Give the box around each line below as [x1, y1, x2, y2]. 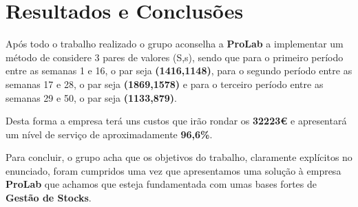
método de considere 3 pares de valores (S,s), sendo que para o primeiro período [6, 50, 344, 64]
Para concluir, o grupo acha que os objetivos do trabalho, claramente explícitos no [6, 150, 352, 164]
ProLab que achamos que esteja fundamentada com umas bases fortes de [6, 177, 317, 191]
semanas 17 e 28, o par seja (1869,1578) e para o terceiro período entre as [6, 76, 324, 91]
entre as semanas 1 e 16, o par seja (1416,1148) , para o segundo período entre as [6, 63, 352, 78]
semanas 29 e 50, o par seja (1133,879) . [6, 90, 177, 105]
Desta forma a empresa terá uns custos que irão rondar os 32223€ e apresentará [6, 113, 347, 128]
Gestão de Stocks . [6, 190, 92, 205]
